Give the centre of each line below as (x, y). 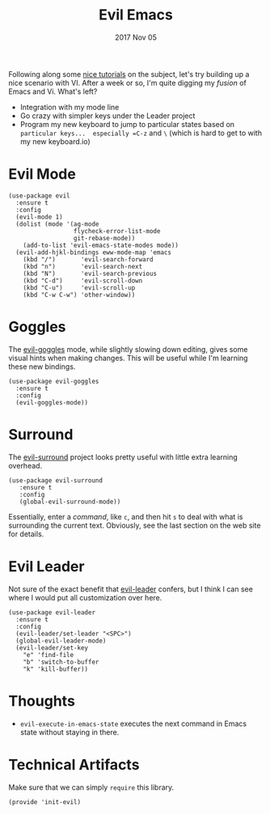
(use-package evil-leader (52, 613)
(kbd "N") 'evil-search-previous (90, 273)
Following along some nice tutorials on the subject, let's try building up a (129, 74)
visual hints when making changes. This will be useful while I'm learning (128, 358)
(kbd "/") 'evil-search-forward (88, 259)
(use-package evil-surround (56, 480)
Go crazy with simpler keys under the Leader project (108, 116)
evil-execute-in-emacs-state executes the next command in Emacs (133, 723)
